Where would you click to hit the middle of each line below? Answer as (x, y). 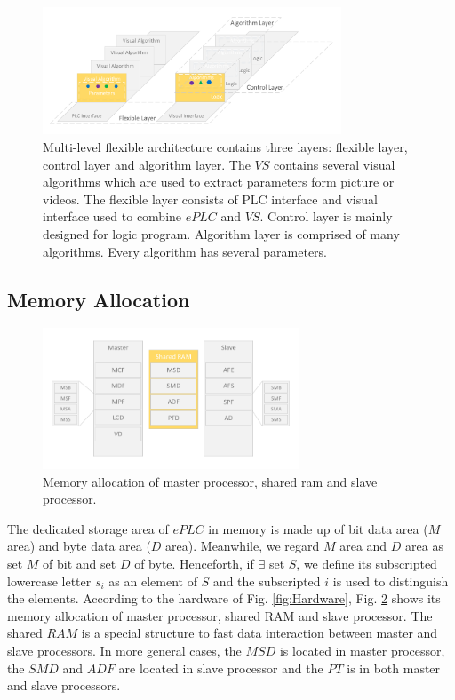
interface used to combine (112, 216)
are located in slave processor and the (221, 668)
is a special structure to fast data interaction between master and (259, 633)
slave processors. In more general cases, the (124, 650)
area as (424, 546)
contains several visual (334, 164)
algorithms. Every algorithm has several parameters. (185, 251)
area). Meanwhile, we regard (243, 546)
